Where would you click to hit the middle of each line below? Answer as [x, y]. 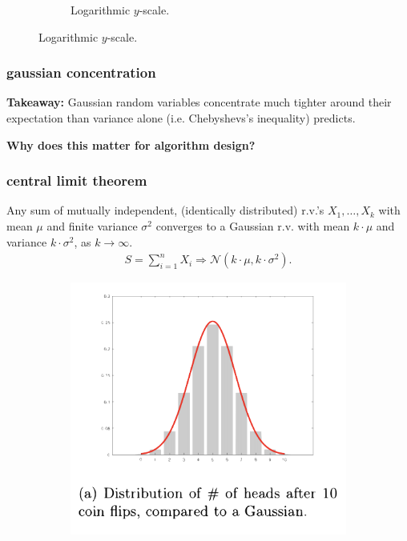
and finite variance [92, 226]
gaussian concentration [81, 72]
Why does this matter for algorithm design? [131, 144]
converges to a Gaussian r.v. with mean [253, 226]
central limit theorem [77, 180]
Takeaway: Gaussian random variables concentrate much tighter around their [199, 102]
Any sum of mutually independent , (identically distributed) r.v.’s [165, 210]
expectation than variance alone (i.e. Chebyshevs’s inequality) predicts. [181, 118]
